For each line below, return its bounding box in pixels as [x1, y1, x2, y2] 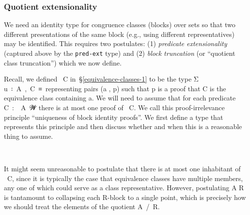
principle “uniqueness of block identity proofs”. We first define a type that [4, 112, 223, 122]
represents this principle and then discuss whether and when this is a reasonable [4, 121, 242, 132]
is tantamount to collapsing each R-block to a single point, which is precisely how [4, 192, 246, 202]
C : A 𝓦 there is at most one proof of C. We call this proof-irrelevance [4, 102, 225, 113]
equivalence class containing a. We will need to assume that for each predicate [4, 93, 236, 103]
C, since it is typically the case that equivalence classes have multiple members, [7, 173, 243, 183]
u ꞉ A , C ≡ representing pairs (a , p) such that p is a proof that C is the [4, 83, 226, 93]
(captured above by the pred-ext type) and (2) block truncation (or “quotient [4, 48, 235, 58]
